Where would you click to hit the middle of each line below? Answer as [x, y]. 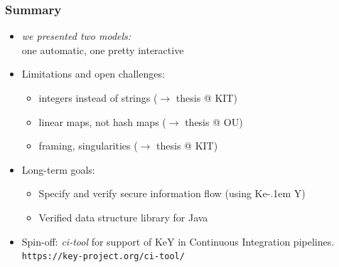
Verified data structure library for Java [123, 217]
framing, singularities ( [88, 146]
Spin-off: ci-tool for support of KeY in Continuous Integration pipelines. [178, 241]
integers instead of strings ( [98, 98]
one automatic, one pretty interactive [103, 49]
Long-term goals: [58, 169]
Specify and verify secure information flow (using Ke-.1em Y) [172, 193]
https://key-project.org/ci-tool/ [103, 257]
